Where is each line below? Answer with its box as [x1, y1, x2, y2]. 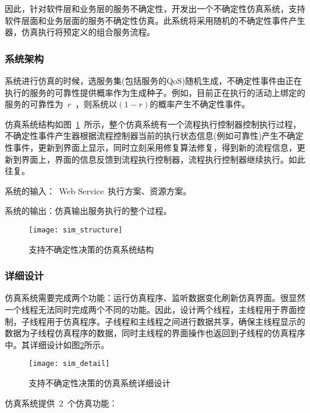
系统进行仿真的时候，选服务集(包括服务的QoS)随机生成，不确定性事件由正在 [5, 74, 302, 86]
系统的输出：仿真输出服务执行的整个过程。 [5, 204, 172, 217]
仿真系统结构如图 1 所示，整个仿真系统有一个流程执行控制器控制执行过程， [5, 117, 301, 130]
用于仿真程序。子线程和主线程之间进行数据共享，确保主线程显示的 [46, 315, 305, 327]
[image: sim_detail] [29, 359, 110, 368]
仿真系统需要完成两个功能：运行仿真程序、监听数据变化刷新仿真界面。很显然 [5, 291, 305, 304]
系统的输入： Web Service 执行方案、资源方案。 [5, 184, 192, 197]
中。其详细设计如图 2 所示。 [5, 338, 109, 350]
